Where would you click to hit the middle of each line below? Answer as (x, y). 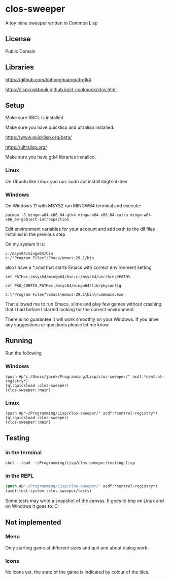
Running (19, 341)
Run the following (24, 353)
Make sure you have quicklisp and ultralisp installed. (60, 127)
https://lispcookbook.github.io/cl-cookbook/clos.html (61, 89)
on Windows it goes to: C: (32, 506)
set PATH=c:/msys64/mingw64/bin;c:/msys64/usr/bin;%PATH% (68, 277)
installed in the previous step (35, 234)
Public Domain (20, 51)
